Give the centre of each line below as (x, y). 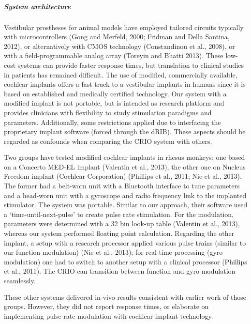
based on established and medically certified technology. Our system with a (115, 93)
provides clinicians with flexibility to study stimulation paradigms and (108, 112)
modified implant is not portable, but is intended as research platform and (114, 103)
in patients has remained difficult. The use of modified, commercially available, (121, 74)
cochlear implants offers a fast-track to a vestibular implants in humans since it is (125, 84)
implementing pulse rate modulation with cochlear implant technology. (109, 316)
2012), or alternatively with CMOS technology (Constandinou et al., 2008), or (119, 46)
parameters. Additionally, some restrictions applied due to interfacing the (112, 122)
